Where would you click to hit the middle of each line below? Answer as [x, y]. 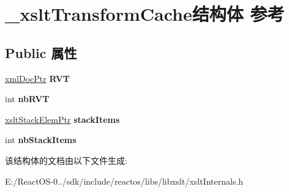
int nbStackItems [41, 140]
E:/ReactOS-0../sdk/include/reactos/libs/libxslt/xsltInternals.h [124, 181]
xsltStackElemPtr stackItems [62, 119]
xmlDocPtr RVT [38, 78]
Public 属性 [41, 52]
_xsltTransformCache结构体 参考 [145, 14]
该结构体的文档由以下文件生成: [66, 160]
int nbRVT [27, 99]
